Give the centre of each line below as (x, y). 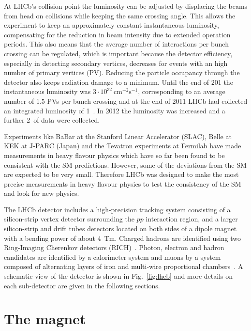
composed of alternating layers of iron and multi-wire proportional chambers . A (124, 266)
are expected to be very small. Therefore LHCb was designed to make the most (121, 174)
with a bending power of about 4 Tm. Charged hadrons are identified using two (122, 238)
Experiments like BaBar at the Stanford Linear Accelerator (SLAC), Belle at (118, 136)
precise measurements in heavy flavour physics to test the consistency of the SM (123, 183)
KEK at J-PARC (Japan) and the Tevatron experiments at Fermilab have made (123, 146)
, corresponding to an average (182, 91)
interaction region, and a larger (192, 219)
